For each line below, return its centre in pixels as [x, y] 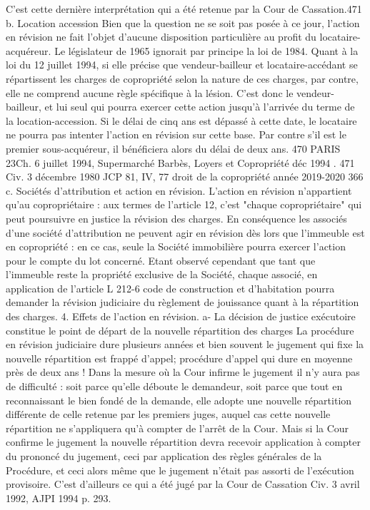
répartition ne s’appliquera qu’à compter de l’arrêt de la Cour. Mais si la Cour [177, 428]
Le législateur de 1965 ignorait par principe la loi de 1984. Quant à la [206, 50]
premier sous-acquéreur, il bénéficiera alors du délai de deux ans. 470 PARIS [173, 148]
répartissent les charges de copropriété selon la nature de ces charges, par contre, [182, 78]
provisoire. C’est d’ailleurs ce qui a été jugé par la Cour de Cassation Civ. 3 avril [183, 484]
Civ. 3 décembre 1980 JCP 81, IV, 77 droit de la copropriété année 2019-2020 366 [185, 177]
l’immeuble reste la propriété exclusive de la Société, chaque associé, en [162, 274]
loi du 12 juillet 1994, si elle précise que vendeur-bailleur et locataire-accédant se [182, 65]
